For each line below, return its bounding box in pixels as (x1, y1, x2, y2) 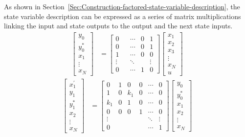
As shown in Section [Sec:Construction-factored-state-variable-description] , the (4, 1, 240, 11)
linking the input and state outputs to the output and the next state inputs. (4, 21, 233, 31)
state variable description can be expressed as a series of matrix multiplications (4, 11, 241, 21)
